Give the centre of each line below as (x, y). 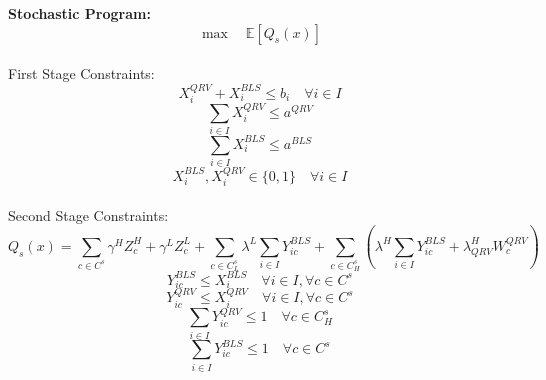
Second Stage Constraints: (88, 214)
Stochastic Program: (79, 13)
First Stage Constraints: (81, 73)
